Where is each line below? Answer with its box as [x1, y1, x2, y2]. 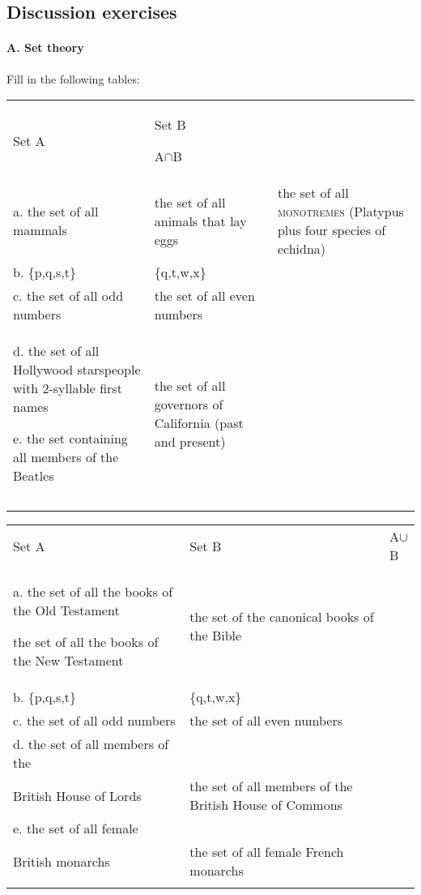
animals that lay [154, 211, 247, 230]
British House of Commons [189, 795, 342, 815]
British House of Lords [13, 786, 142, 805]
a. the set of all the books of [13, 582, 173, 602]
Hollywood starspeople [13, 360, 141, 379]
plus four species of [277, 221, 386, 240]
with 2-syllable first [13, 379, 122, 398]
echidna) [277, 239, 326, 259]
